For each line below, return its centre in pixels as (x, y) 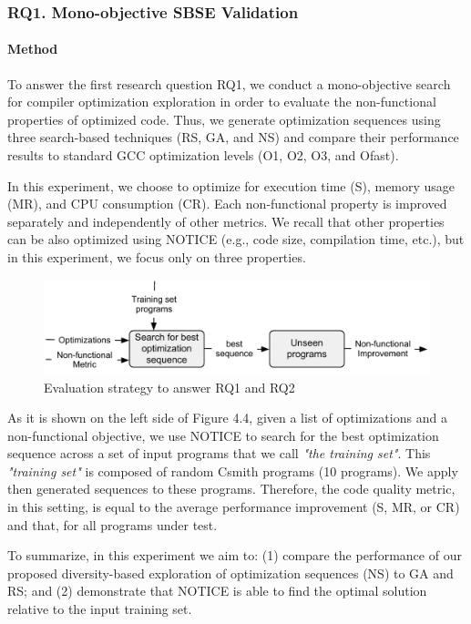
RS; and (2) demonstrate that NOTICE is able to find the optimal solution (217, 591)
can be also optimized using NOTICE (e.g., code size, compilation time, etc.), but (236, 239)
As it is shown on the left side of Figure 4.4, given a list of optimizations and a (227, 418)
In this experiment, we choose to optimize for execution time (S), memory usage (231, 185)
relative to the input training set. (100, 609)
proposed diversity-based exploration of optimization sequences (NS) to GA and (230, 573)
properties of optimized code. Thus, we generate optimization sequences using (224, 119)
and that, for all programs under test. (113, 524)
